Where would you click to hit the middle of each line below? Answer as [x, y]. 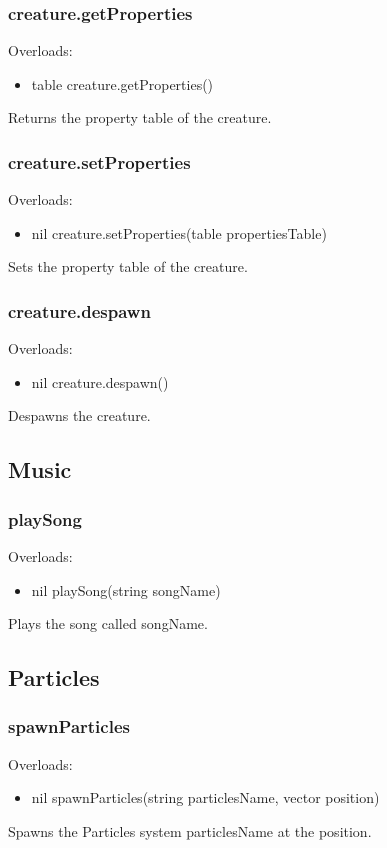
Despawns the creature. [79, 415]
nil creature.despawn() [100, 381]
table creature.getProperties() [122, 83]
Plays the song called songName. [108, 623]
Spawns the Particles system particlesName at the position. [190, 830]
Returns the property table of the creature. [140, 117]
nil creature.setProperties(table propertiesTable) [179, 232]
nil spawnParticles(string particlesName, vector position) [205, 797]
